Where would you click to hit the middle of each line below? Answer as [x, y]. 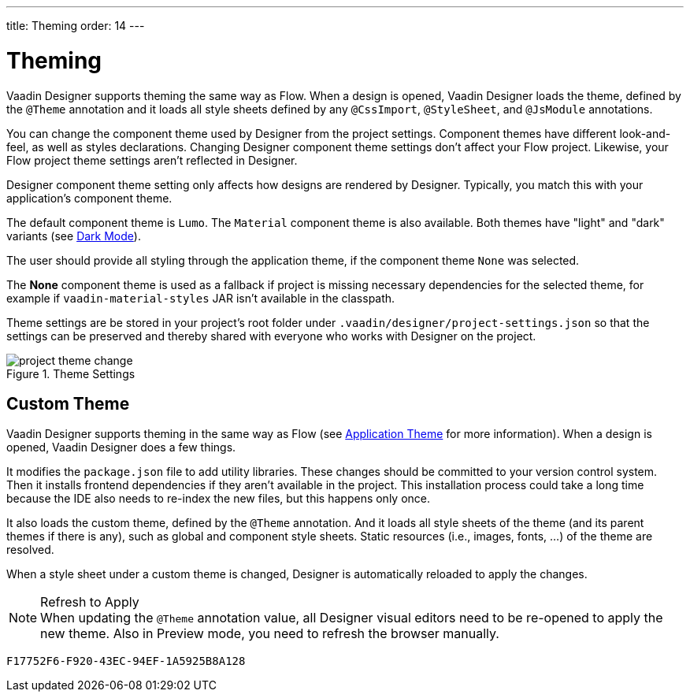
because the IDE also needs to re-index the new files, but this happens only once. [219, 499]
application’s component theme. [89, 198]
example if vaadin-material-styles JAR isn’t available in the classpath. [201, 298]
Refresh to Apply [90, 602]
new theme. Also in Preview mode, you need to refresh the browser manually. [270, 634]
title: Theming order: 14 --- [76, 26]
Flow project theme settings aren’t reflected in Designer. [152, 160]
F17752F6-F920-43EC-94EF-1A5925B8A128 [126, 661]
